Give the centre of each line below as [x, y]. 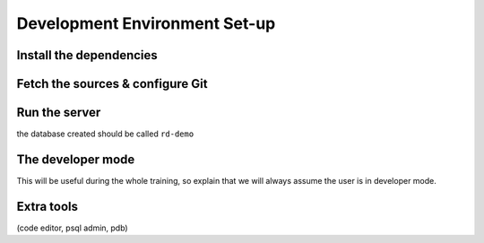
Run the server [59, 113]
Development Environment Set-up [146, 23]
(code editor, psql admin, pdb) [73, 228]
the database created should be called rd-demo [105, 134]
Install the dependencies [87, 55]
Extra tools [48, 206]
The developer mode [76, 159]
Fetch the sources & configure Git [112, 84]
